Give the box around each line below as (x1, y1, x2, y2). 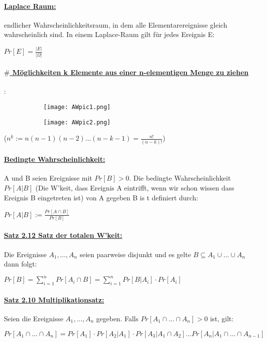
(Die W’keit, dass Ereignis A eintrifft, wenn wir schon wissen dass (35, 183, 234, 193)
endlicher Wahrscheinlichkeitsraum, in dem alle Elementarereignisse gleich (4, 19, 228, 30)
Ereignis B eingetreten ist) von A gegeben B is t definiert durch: (4, 192, 198, 202)
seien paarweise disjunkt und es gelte (79, 249, 191, 259)
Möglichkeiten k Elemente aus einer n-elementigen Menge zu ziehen (12, 67, 249, 77)
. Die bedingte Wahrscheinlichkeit (129, 173, 231, 183)
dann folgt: (4, 259, 37, 269)
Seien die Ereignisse (4, 313, 64, 323)
